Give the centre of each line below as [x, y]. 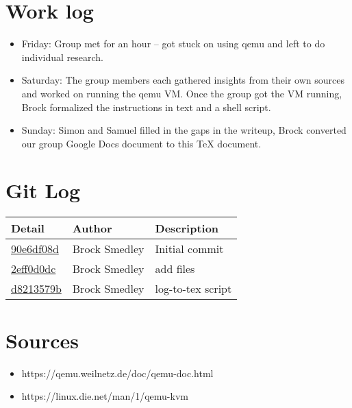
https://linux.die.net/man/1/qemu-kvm [105, 396]
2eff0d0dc [34, 269]
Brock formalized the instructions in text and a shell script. [146, 107]
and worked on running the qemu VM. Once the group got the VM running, [182, 93]
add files [175, 269]
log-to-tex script [193, 289]
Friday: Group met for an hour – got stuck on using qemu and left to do [173, 44]
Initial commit [189, 249]
